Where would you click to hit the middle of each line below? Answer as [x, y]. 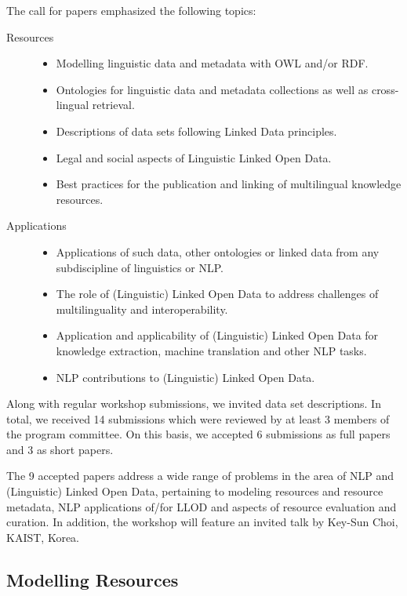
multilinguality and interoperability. [142, 309]
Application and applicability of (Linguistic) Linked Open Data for [217, 335]
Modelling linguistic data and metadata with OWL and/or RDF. [212, 63]
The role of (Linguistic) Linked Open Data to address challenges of [217, 294]
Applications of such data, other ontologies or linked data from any [218, 251]
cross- [385, 89]
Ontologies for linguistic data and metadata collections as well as [212, 89]
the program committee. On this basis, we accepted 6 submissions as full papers [198, 434]
